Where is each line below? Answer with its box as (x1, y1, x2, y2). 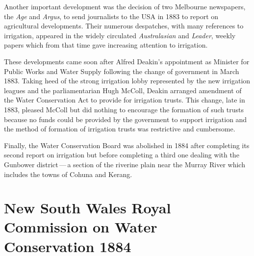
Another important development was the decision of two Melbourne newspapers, (4, 1, 246, 11)
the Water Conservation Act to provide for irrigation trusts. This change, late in (4, 95, 245, 105)
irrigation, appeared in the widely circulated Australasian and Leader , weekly (4, 30, 236, 40)
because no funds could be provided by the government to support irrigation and (4, 114, 247, 124)
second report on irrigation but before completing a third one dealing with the (4, 150, 239, 160)
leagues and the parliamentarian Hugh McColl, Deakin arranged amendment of (4, 85, 242, 95)
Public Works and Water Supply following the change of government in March (4, 66, 239, 76)
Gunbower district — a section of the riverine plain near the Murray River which (4, 159, 245, 169)
